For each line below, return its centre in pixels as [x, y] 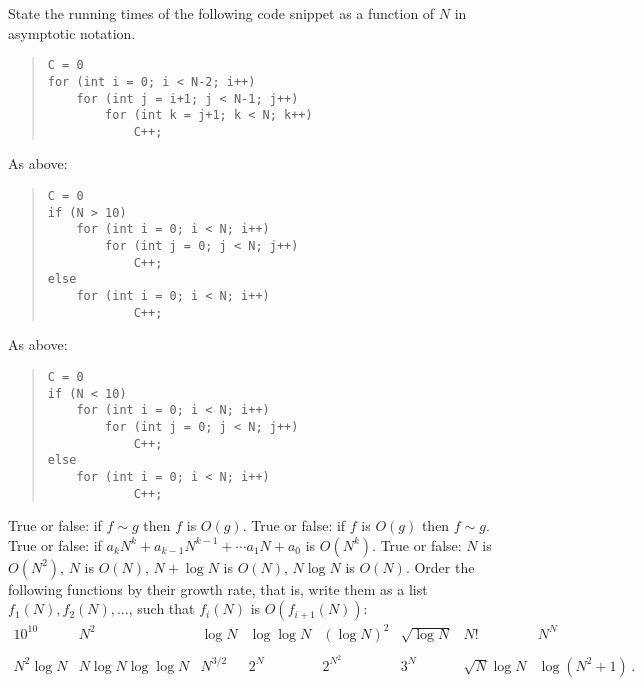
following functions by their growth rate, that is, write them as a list [218, 588]
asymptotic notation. [72, 32]
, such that [161, 608]
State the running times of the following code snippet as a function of [221, 13]
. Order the [440, 566]
